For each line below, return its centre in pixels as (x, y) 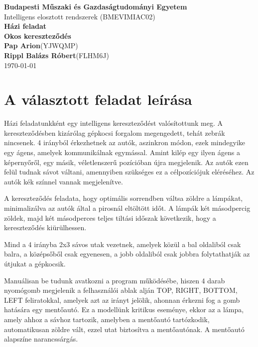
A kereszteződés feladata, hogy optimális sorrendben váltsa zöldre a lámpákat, (124, 198)
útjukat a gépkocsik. (35, 263)
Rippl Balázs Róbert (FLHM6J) (57, 55)
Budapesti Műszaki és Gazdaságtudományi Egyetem (96, 6)
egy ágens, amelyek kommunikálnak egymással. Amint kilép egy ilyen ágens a (122, 152)
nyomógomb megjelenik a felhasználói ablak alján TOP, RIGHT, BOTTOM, (121, 290)
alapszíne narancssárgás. (41, 339)
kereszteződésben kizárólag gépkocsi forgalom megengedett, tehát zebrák (115, 132)
